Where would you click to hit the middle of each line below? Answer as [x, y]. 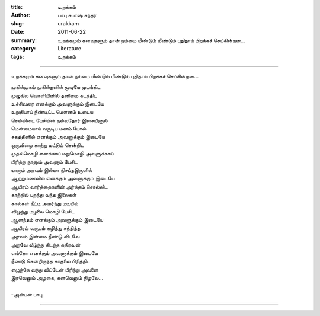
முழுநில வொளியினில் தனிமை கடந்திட [54, 95]
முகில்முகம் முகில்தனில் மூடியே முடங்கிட [56, 87]
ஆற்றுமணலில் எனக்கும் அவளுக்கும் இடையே [63, 178]
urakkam [68, 23]
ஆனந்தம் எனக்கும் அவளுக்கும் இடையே [57, 220]
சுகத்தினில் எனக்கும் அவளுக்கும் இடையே [58, 137]
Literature [70, 48]
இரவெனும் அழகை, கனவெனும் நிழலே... [57, 278]
